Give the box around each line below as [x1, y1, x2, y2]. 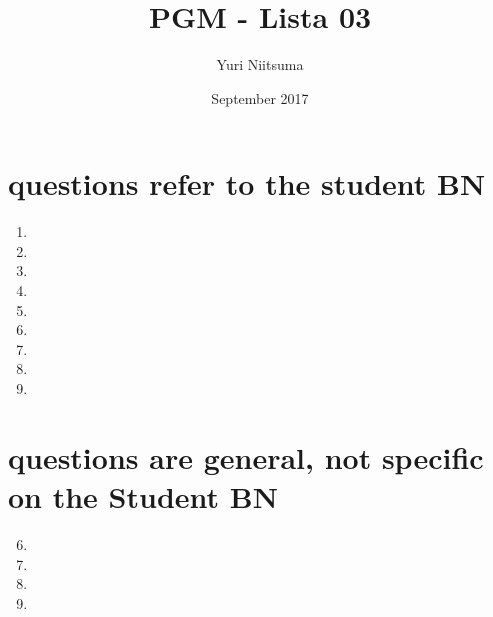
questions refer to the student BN [8, 163, 486, 204]
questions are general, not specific [8, 436, 484, 477]
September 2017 [211, 87, 309, 108]
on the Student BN [8, 475, 278, 516]
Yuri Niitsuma [216, 54, 304, 75]
